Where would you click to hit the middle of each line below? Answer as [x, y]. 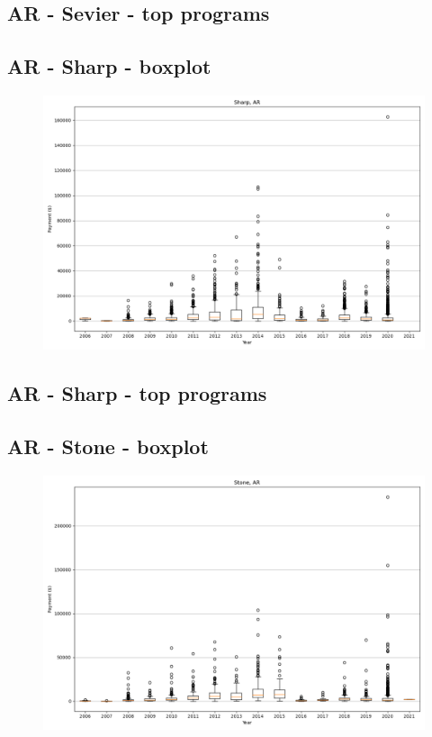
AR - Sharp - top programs [137, 393]
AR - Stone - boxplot [108, 446]
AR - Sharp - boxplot [109, 66]
